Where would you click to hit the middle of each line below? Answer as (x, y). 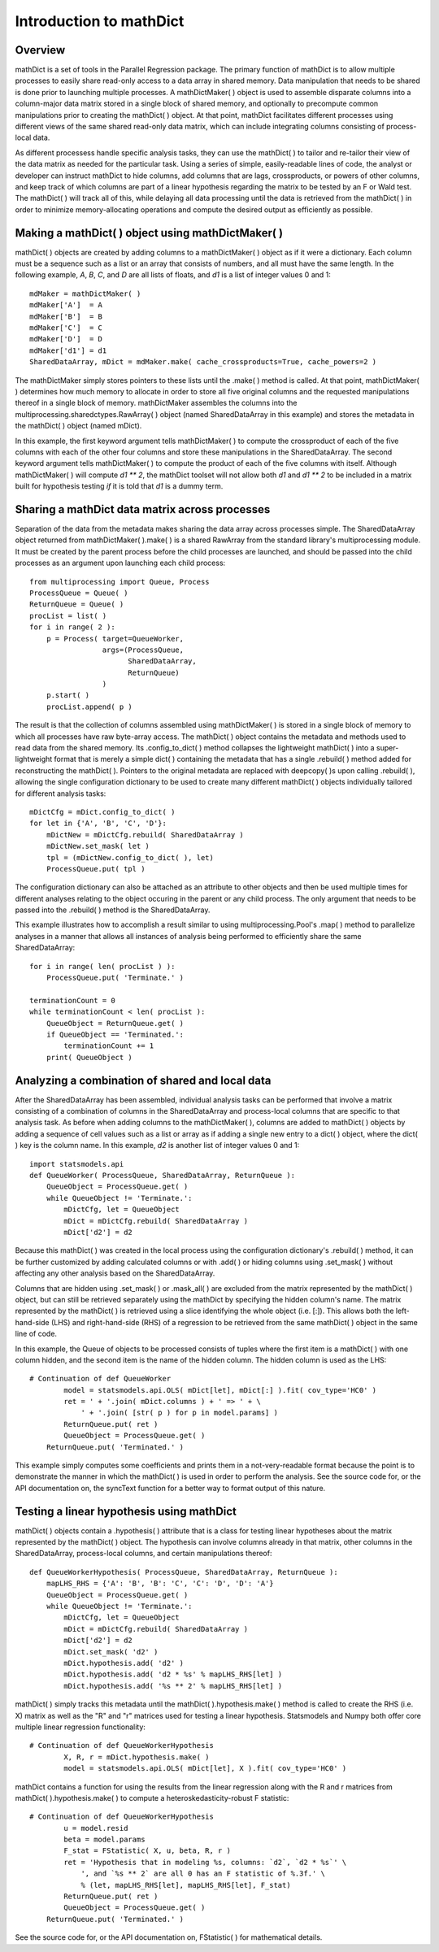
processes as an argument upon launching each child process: (120, 563)
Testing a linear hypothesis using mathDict (126, 1511)
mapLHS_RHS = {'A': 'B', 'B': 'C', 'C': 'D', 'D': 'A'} (160, 1584)
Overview (40, 50)
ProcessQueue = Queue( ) (79, 593)
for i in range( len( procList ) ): (102, 966)
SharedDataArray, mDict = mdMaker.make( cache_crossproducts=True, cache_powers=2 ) (203, 362)
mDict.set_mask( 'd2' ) (111, 1652)
